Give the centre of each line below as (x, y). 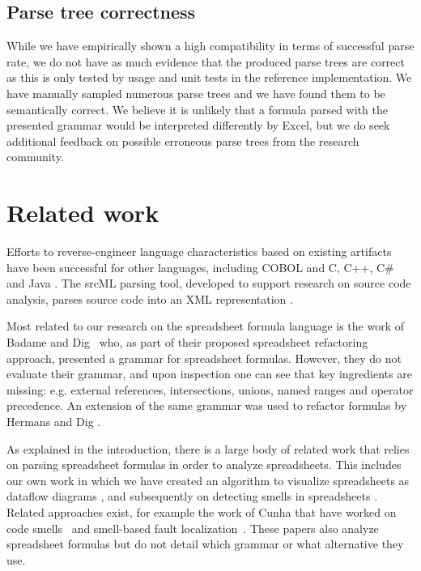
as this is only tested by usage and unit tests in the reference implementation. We (209, 77)
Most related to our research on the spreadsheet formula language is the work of (206, 326)
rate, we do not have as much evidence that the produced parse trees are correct (206, 61)
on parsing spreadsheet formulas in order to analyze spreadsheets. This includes (204, 464)
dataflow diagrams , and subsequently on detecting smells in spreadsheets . (192, 496)
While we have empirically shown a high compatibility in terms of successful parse (210, 46)
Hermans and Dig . (54, 422)
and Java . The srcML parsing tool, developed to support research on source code (209, 283)
